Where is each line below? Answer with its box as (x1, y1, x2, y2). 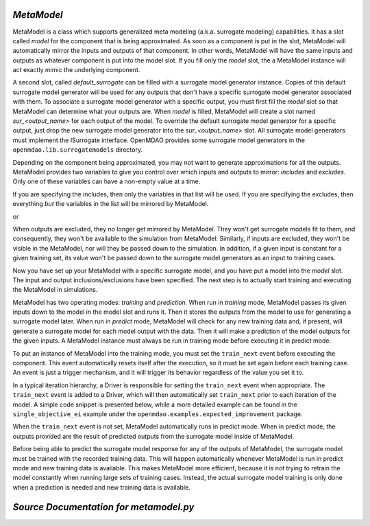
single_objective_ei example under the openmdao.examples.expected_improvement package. (12, 409, 303, 418)
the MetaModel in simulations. (12, 286, 98, 294)
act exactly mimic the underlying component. (12, 66, 140, 74)
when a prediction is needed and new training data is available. (12, 483, 191, 491)
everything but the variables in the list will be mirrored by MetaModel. (12, 200, 209, 208)
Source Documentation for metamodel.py (12, 501, 195, 513)
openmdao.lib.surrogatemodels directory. (12, 146, 143, 154)
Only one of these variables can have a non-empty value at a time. (12, 177, 201, 185)
